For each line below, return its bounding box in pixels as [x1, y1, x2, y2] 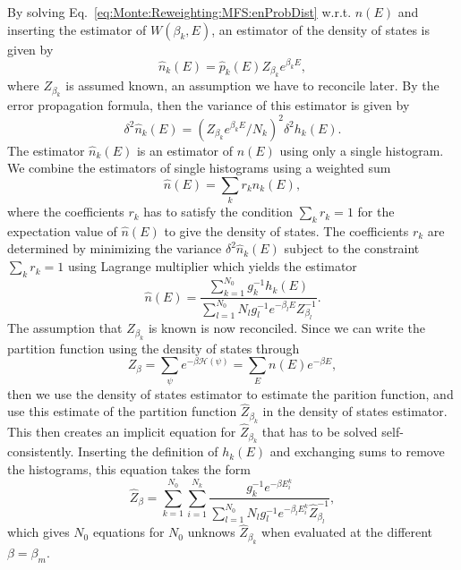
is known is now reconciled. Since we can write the [148, 319, 425, 337]
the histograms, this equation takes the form [7, 460, 251, 479]
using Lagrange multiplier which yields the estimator [67, 257, 357, 276]
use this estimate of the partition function [7, 402, 237, 421]
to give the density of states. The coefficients [164, 221, 409, 240]
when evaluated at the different [261, 523, 433, 541]
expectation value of [7, 221, 117, 240]
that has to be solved [261, 422, 378, 441]
